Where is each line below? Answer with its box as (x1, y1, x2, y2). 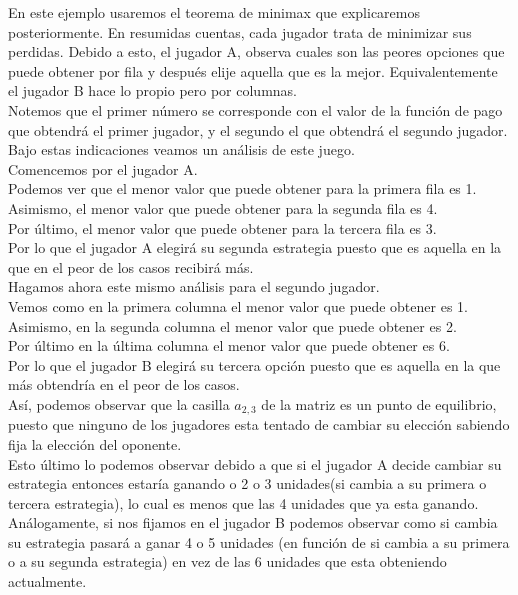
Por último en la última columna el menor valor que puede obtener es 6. (8, 335, 450, 356)
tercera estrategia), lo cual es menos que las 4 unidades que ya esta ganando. (8, 492, 479, 513)
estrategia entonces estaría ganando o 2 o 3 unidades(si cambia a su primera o (8, 473, 487, 494)
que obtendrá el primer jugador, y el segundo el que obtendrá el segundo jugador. (8, 119, 508, 140)
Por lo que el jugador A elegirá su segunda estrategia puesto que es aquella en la (8, 237, 502, 258)
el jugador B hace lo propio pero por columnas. (8, 80, 298, 101)
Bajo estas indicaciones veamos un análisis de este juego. (8, 139, 355, 160)
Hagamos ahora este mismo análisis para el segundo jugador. (8, 276, 380, 297)
